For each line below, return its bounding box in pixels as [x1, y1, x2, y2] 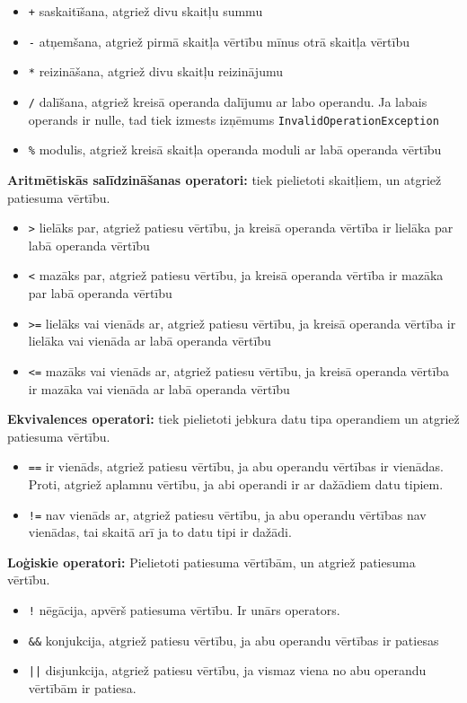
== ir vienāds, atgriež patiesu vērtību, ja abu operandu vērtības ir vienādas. [28, 457, 444, 476]
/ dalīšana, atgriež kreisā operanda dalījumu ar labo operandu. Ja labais [28, 92, 427, 110]
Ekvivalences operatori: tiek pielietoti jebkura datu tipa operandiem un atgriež [7, 409, 460, 428]
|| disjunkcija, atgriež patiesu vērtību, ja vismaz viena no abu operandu [28, 661, 427, 680]
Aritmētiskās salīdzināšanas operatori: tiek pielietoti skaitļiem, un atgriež [7, 170, 442, 189]
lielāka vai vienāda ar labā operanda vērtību [28, 331, 271, 350]
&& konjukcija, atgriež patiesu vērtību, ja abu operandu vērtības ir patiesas [28, 630, 439, 649]
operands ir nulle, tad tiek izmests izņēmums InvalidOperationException [28, 110, 439, 128]
